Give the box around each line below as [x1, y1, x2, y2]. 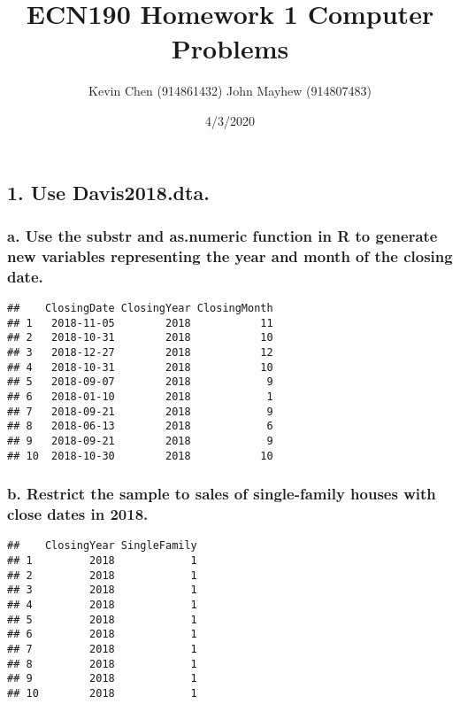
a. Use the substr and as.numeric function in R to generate [7, 224, 438, 246]
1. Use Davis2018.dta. [7, 178, 210, 205]
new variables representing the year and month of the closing [7, 244, 453, 267]
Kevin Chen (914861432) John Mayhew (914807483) [88, 81, 372, 100]
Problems [171, 30, 289, 66]
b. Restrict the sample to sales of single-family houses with [7, 483, 436, 505]
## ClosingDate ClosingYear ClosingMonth [7, 301, 273, 314]
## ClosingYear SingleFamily [7, 539, 197, 553]
